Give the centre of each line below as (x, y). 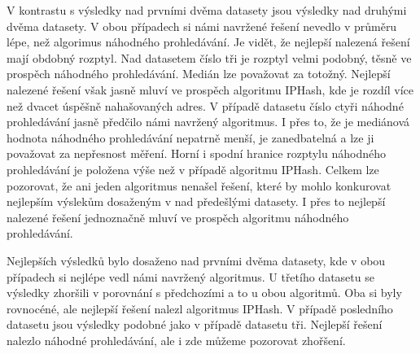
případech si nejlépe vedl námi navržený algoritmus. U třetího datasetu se (190, 276)
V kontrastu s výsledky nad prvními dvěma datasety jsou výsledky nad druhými (207, 10)
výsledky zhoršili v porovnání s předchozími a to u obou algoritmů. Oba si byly (204, 293)
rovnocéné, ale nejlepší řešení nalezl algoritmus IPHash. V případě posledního (200, 308)
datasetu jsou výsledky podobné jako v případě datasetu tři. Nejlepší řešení (195, 324)
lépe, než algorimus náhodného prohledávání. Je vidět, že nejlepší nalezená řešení (208, 42)
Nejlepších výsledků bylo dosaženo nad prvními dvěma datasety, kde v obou (196, 260)
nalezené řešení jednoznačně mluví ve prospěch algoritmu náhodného (178, 217)
